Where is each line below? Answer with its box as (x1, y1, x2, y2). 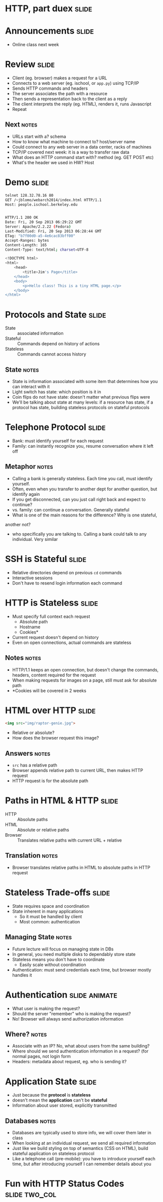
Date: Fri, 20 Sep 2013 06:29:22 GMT (5, 220, 82, 225)
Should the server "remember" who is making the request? (12, 1011, 131, 1017)
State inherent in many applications (12, 908, 84, 914)
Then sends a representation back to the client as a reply (12, 96, 127, 102)
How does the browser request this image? (12, 735, 99, 741)
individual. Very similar (12, 536, 58, 542)
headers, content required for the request (12, 672, 96, 678)
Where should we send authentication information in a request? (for (12, 1048, 149, 1054)
